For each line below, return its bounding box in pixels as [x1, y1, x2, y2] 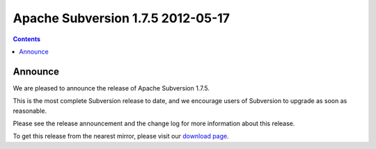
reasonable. [13, 107, 47, 115]
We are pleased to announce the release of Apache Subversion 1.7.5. [13, 84, 210, 92]
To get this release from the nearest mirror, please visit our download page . [13, 132, 229, 141]
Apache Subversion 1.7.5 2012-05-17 [13, 10, 230, 26]
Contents [13, 35, 41, 43]
